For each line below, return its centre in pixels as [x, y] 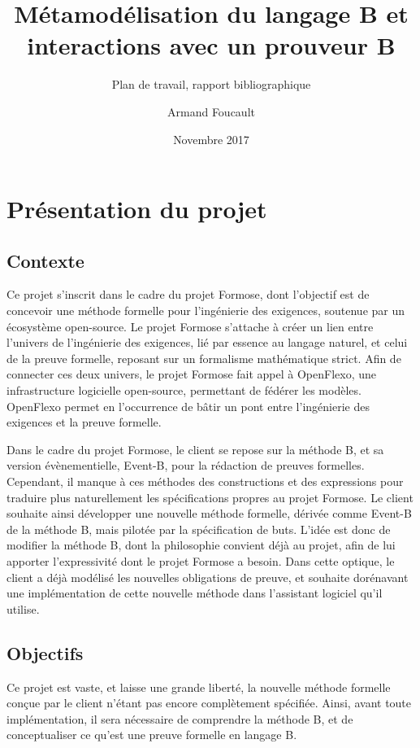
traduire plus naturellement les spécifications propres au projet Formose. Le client [210, 497]
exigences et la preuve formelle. [84, 422]
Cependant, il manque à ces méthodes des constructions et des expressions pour [205, 481]
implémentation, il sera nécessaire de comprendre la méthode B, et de [180, 718]
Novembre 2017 [211, 139]
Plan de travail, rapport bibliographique [211, 84]
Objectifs [45, 652]
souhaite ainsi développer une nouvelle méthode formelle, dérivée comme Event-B [209, 513]
